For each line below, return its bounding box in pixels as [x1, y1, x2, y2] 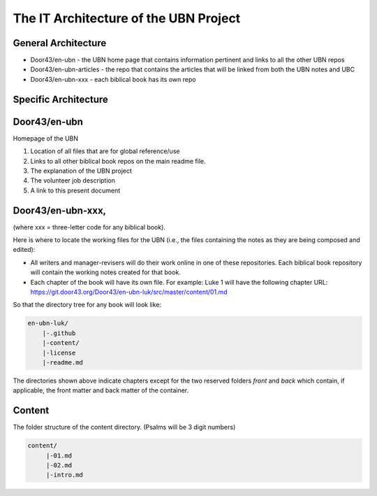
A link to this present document [30, 186, 121, 194]
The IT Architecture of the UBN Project [13, 10, 241, 26]
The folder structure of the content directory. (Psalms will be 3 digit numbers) [13, 423, 236, 432]
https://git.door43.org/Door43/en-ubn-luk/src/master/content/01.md [30, 288, 228, 296]
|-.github [42, 329, 76, 337]
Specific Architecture [13, 93, 108, 105]
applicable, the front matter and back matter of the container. [13, 386, 189, 395]
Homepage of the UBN [13, 134, 79, 143]
